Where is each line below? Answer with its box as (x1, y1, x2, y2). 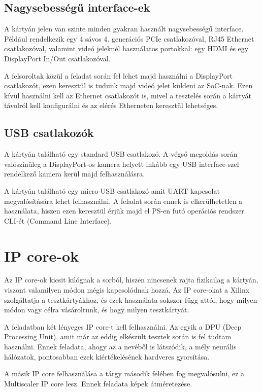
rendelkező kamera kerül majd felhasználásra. (4, 168, 145, 179)
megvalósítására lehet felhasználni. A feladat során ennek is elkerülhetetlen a (4, 195, 243, 206)
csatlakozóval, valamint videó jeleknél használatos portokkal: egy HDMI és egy (4, 43, 249, 54)
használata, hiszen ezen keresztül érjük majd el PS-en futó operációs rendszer (4, 205, 244, 216)
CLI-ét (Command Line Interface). (4, 215, 112, 226)
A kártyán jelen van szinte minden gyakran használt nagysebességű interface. (4, 23, 244, 34)
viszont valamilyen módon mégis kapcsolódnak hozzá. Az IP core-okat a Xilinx (4, 284, 250, 295)
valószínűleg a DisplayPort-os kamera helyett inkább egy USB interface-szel (4, 158, 239, 169)
